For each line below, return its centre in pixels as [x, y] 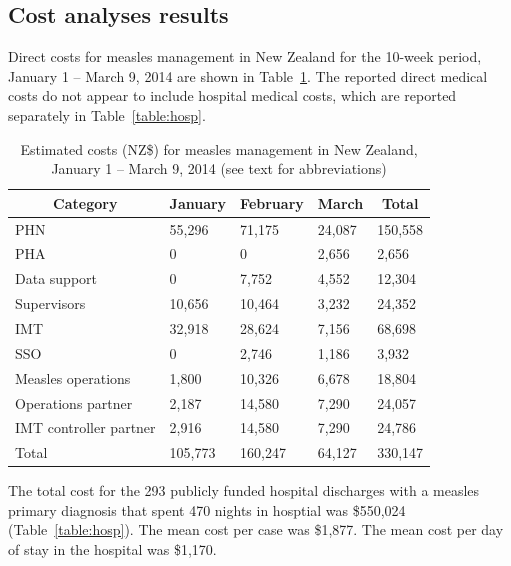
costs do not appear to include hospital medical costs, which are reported [232, 95]
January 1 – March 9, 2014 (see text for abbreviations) [219, 168]
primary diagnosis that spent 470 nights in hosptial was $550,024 [207, 509]
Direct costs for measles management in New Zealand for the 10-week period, [245, 56]
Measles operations [73, 377]
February [272, 202]
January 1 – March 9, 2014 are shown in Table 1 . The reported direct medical [248, 75]
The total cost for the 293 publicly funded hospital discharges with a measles [244, 490]
